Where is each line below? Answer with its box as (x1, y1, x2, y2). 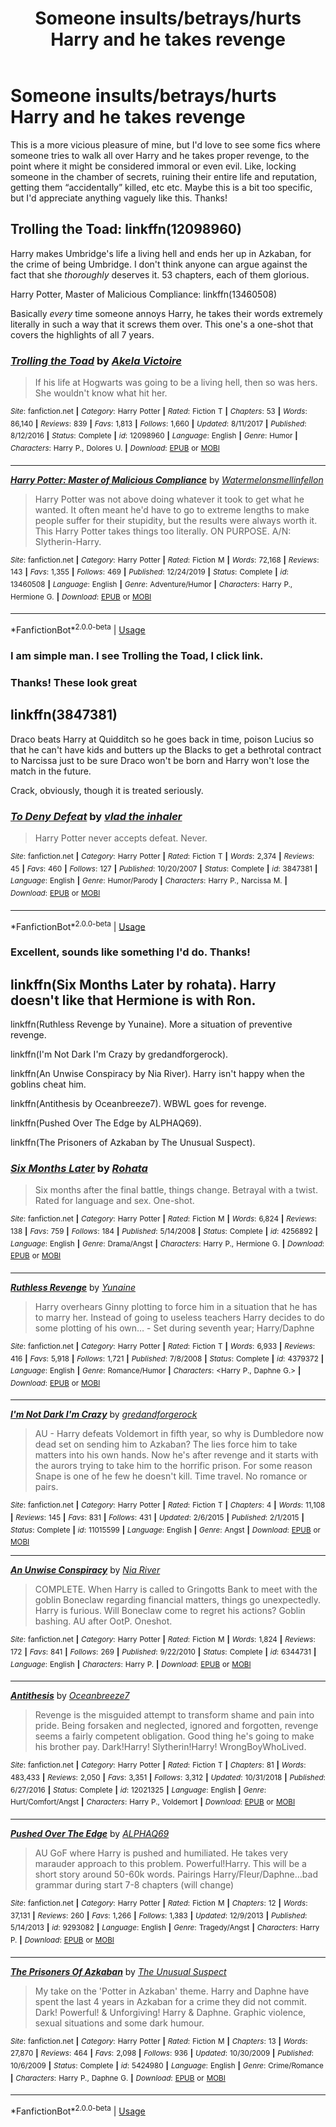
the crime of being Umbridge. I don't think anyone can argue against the (10, 258, 308, 270)
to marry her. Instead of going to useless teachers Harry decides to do (34, 1311, 325, 1323)
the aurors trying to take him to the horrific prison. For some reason (34, 1460, 313, 1472)
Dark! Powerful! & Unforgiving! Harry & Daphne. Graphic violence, (34, 2006, 307, 2018)
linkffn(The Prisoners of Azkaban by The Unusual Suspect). (10, 1136, 256, 1148)
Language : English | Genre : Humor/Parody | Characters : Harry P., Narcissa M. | (10, 876, 288, 886)
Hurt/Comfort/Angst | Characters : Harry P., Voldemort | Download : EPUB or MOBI (10, 1797, 296, 1807)
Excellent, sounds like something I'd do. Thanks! (10, 945, 251, 959)
